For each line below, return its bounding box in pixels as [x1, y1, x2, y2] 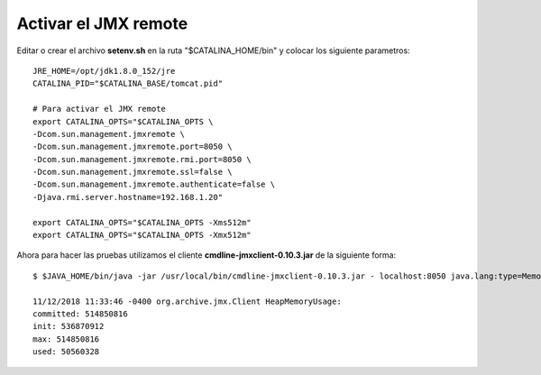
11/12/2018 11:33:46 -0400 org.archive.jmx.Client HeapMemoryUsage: [32, 296, 342, 306]
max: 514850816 [32, 334, 100, 344]
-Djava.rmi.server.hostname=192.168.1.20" [32, 192, 224, 202]
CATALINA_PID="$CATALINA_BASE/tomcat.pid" [32, 78, 224, 89]
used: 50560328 [32, 347, 100, 357]
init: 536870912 [32, 321, 105, 332]
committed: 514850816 [32, 308, 128, 319]
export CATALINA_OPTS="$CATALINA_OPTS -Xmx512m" [32, 230, 252, 241]
